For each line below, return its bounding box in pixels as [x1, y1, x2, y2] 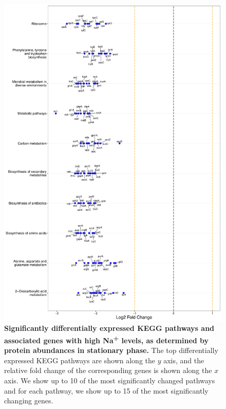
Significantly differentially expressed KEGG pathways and [4, 323, 215, 333]
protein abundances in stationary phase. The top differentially [4, 345, 218, 356]
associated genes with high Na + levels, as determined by [4, 333, 209, 345]
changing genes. [4, 395, 53, 406]
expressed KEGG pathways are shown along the [4, 355, 155, 365]
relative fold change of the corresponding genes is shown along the [4, 365, 212, 376]
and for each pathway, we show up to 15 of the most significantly [4, 385, 209, 396]
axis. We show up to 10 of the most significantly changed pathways [4, 375, 215, 385]
